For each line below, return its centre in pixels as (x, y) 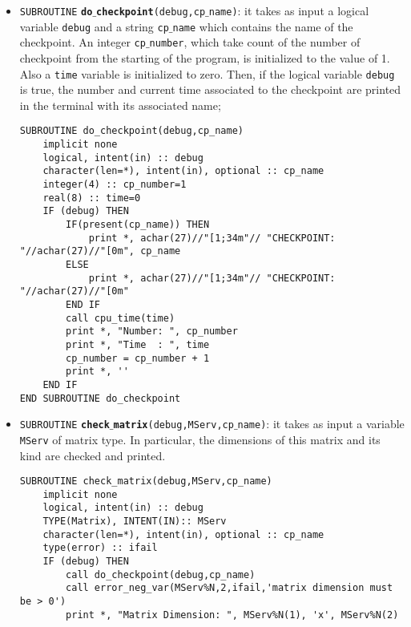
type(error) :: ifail (100, 548)
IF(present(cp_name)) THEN (138, 225)
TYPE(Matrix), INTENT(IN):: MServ (135, 522)
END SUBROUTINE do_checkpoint (100, 398)
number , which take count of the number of (255, 42)
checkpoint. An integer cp (83, 42)
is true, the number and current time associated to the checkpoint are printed (210, 89)
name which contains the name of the (263, 26)
